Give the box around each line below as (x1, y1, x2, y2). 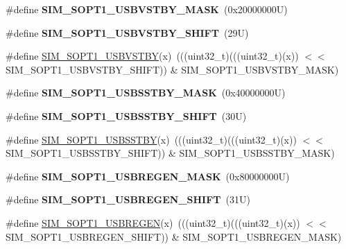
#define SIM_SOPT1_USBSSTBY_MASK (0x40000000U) (6, 85, 286, 100)
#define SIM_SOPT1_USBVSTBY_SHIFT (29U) (6, 25, 249, 40)
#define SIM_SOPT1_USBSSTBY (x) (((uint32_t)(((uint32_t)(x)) (6, 132, 297, 146)
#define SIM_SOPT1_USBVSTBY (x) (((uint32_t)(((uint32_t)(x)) (6, 49, 299, 63)
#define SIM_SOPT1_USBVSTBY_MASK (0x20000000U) (6, 2, 288, 16)
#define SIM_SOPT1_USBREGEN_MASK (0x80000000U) (6, 169, 290, 183)
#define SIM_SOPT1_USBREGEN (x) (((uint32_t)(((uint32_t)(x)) (6, 215, 300, 230)
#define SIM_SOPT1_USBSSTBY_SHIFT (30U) (6, 108, 247, 123)
